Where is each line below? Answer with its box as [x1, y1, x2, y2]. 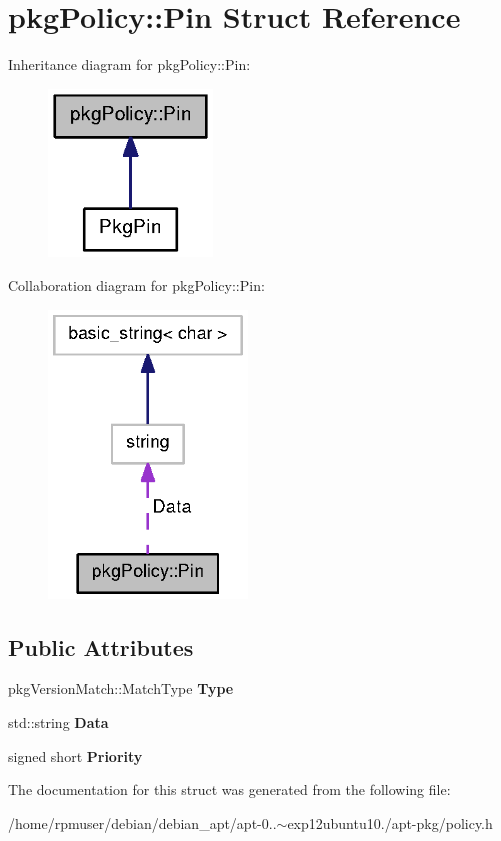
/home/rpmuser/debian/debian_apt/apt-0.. [8, 812, 277, 833]
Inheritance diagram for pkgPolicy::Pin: [8, 54, 251, 75]
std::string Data [8, 711, 109, 732]
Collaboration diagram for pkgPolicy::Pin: [8, 275, 265, 296]
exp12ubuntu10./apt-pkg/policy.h [287, 812, 493, 833]
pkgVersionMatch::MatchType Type [8, 678, 234, 699]
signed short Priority [8, 745, 143, 766]
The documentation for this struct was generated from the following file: [8, 779, 451, 800]
